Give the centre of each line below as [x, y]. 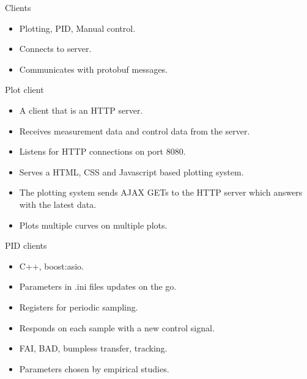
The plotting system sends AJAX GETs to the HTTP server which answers [161, 192]
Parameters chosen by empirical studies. [94, 368]
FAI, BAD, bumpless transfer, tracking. [93, 348]
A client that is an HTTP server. [81, 110]
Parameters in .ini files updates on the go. [98, 286]
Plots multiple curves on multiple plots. [93, 225]
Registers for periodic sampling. [79, 307]
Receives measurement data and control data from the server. [135, 131]
